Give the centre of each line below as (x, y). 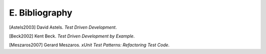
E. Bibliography (41, 13)
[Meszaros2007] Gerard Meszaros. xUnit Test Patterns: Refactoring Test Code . (89, 45)
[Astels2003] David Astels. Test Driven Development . (63, 27)
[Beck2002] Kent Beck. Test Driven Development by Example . (72, 36)
